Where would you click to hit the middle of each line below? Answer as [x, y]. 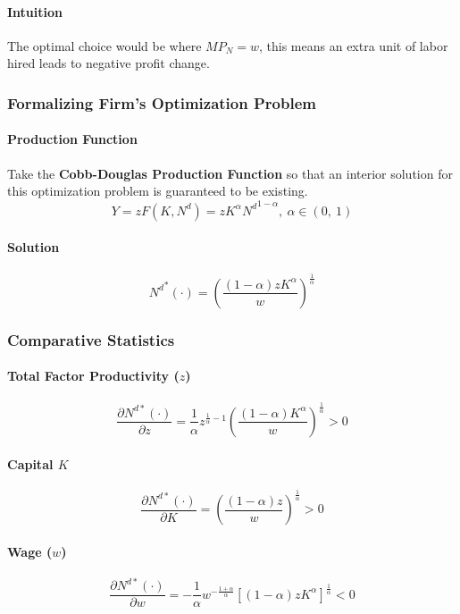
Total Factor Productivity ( [93, 376]
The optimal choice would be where [105, 45]
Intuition [35, 11]
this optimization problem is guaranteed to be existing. [158, 191]
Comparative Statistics [91, 339]
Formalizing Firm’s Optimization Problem [162, 102]
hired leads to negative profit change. [109, 63]
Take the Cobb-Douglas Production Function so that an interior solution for [230, 173]
